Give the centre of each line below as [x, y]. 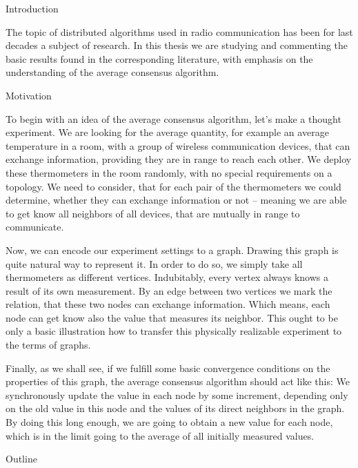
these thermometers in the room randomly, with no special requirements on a [169, 172]
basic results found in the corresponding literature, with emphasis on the [159, 58]
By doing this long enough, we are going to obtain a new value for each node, [169, 422]
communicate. [35, 227]
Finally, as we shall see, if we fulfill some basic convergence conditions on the [168, 368]
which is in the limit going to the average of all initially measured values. [160, 435]
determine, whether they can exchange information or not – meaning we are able [176, 200]
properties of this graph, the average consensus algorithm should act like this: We [178, 381]
